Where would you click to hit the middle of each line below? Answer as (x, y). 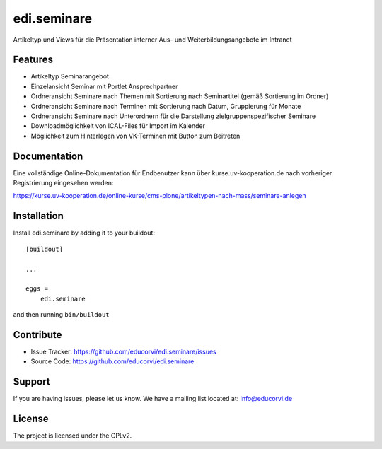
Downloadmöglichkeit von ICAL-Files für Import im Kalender (118, 126)
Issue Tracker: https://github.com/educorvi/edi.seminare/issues (123, 352)
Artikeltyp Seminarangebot (70, 76)
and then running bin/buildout (61, 315)
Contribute (37, 335)
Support (31, 382)
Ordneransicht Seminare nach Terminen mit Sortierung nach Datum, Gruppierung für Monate (166, 106)
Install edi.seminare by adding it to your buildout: (84, 233)
